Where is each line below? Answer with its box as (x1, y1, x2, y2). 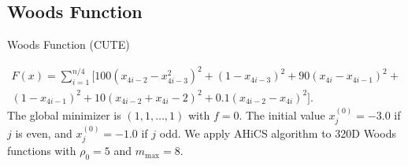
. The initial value (239, 106, 325, 123)
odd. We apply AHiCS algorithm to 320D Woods (159, 124, 396, 141)
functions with (7, 142, 76, 159)
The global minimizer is (7, 106, 121, 123)
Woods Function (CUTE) (7, 36, 130, 53)
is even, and (15, 124, 72, 141)
